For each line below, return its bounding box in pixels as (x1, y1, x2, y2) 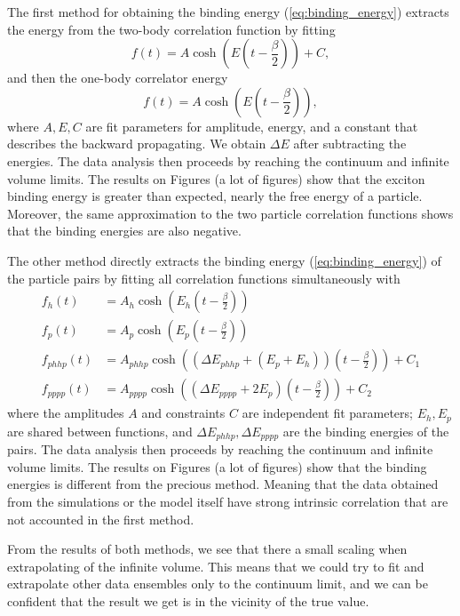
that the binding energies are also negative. (7, 221, 242, 240)
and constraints (141, 404, 226, 422)
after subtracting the (293, 134, 407, 153)
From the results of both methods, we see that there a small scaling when (7, 540, 408, 558)
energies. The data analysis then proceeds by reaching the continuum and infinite (7, 151, 449, 170)
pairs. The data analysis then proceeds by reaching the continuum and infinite (7, 440, 433, 459)
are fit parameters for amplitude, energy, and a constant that (85, 116, 418, 135)
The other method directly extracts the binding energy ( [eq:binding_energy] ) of (7, 251, 441, 269)
